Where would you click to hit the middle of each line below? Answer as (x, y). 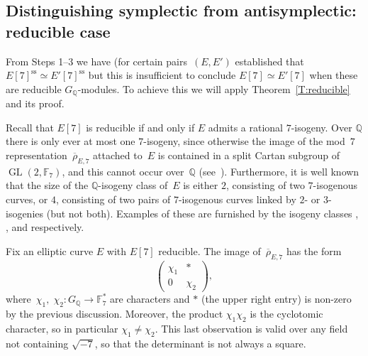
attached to (118, 155)
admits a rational (245, 127)
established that (269, 61)
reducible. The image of (210, 250)
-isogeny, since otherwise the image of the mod (244, 141)
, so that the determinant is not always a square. (200, 343)
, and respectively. (45, 227)
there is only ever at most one (71, 141)
